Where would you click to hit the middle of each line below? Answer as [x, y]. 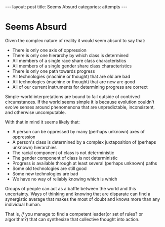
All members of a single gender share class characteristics [72, 66]
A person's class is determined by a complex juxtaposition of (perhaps [84, 142]
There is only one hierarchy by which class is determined [70, 55]
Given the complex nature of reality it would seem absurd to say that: [75, 40]
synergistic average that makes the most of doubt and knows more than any [82, 199]
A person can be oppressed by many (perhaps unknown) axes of [78, 131]
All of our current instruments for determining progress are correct [80, 87]
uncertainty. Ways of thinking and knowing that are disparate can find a [78, 194]
